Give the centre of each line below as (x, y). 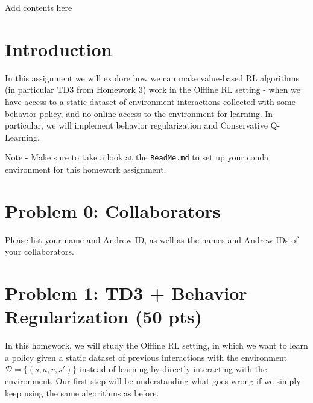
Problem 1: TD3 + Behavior (126, 293)
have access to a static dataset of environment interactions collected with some (150, 101)
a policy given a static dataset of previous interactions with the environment (146, 357)
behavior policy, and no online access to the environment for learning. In (139, 113)
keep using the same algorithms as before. (82, 392)
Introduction (58, 49)
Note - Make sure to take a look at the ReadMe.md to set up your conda (137, 157)
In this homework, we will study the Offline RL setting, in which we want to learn (156, 345)
